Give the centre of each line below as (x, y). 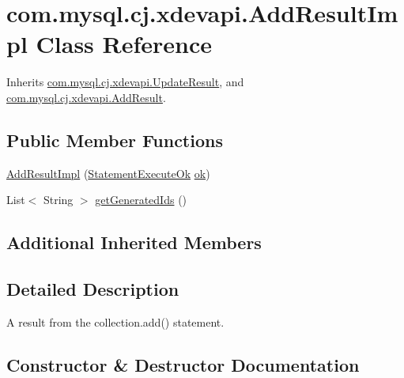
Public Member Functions (115, 140)
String (58, 200)
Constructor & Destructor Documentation (183, 364)
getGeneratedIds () (141, 200)
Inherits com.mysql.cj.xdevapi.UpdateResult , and (125, 82)
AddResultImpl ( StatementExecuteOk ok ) (108, 173)
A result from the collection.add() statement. (115, 321)
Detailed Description (93, 289)
